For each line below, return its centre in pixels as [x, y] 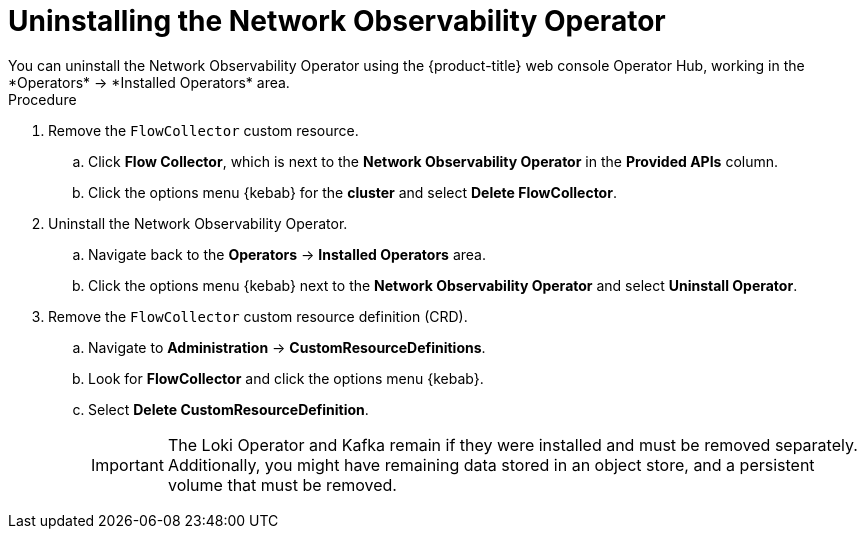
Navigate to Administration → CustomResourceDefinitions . [287, 347]
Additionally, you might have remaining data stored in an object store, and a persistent [491, 464]
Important [127, 464]
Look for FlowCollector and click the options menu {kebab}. [286, 378]
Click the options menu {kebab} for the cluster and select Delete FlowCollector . [352, 192]
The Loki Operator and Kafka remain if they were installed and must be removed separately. [512, 444]
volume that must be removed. [282, 484]
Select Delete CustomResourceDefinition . [228, 409]
